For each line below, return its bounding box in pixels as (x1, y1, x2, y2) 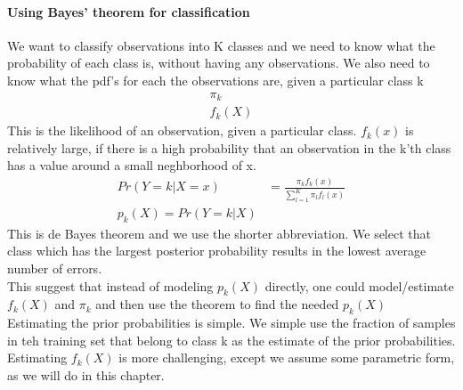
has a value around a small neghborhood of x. (7, 156, 256, 175)
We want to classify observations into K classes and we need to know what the (7, 36, 435, 54)
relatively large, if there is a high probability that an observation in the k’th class (7, 138, 451, 157)
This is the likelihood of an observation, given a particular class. (7, 121, 357, 140)
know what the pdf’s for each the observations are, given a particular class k (7, 70, 424, 89)
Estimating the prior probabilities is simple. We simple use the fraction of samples (7, 313, 456, 332)
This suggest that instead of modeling (7, 276, 214, 295)
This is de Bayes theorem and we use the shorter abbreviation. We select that (7, 223, 431, 242)
